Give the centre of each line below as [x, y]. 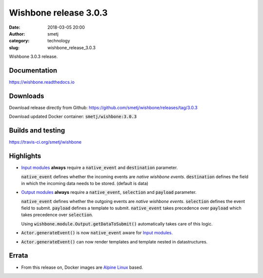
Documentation [33, 70]
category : [19, 41]
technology [59, 41]
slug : [14, 47]
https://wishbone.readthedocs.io [42, 82]
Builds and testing [37, 131]
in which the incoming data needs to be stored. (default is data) [85, 183]
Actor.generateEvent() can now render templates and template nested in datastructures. [114, 241]
